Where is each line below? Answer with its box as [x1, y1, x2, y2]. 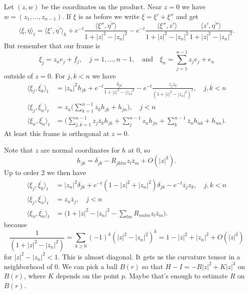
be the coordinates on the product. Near [41, 1, 162, 11]
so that [142, 261, 163, 271]
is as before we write [78, 11, 140, 21]
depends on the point [56, 271, 119, 281]
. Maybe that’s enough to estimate [125, 271, 228, 281]
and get [176, 11, 199, 21]
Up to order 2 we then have [4, 167, 86, 177]
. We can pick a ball [57, 261, 118, 271]
